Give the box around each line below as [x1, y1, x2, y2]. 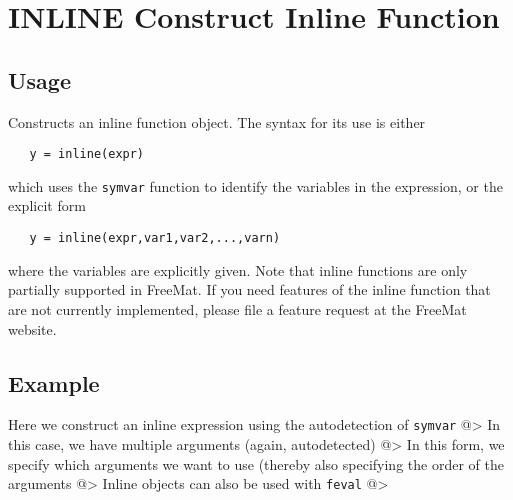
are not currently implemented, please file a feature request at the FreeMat [8, 298, 467, 319]
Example [8, 367, 100, 398]
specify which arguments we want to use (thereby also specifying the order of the [8, 453, 504, 474]
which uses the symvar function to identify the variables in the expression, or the [8, 175, 503, 196]
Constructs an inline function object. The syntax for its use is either [8, 111, 426, 132]
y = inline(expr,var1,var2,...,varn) [29, 231, 281, 246]
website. [8, 318, 57, 339]
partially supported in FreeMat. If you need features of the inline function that [8, 279, 491, 300]
